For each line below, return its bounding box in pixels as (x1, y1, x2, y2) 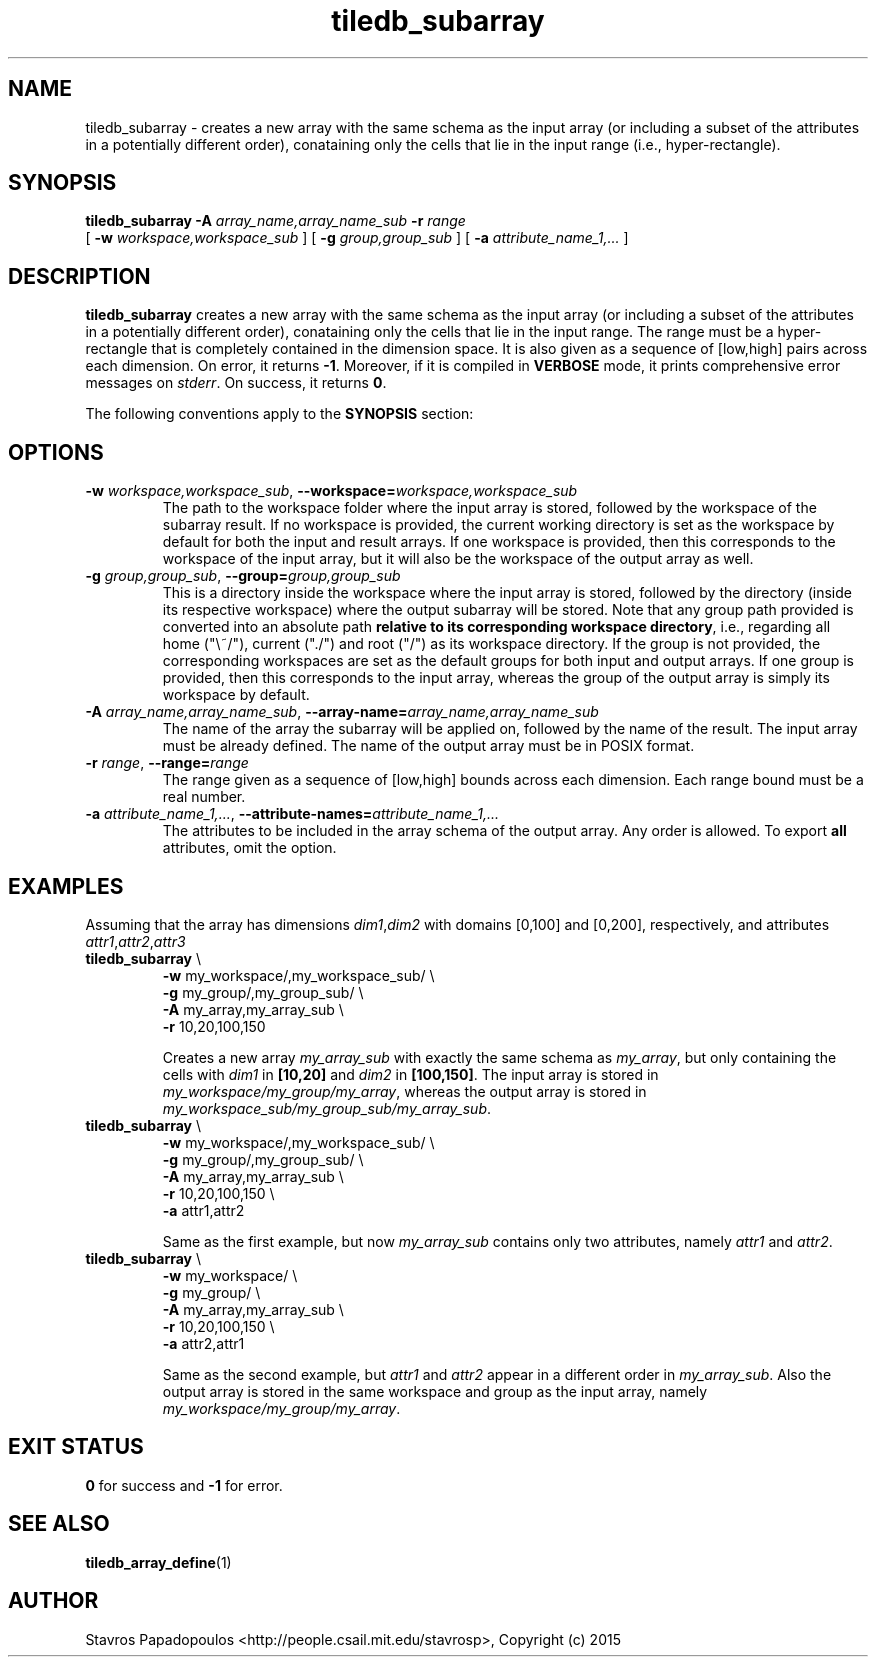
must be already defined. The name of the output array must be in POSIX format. (162, 737, 695, 755)
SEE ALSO (8, 1511, 110, 1537)
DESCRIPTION (8, 263, 151, 289)
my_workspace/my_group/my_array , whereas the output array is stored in (162, 1082, 647, 1100)
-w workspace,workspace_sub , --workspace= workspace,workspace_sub (85, 482, 578, 500)
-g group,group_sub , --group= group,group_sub (85, 567, 401, 585)
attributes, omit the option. (162, 839, 337, 857)
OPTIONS (8, 439, 104, 465)
